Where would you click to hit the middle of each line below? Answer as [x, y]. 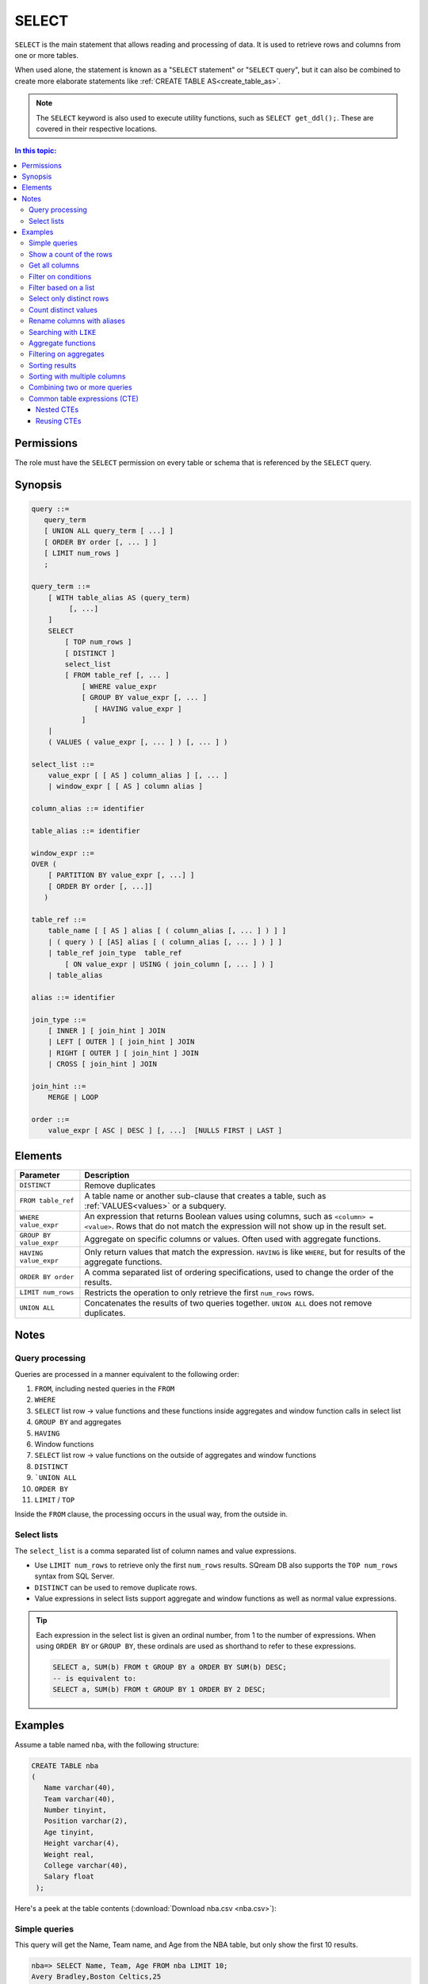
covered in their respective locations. [97, 129]
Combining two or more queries [80, 387]
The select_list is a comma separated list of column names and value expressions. [155, 1551]
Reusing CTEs [59, 421]
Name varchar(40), [80, 1788]
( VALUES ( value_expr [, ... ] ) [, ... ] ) [138, 742]
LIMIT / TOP [55, 1500]
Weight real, [69, 1854]
